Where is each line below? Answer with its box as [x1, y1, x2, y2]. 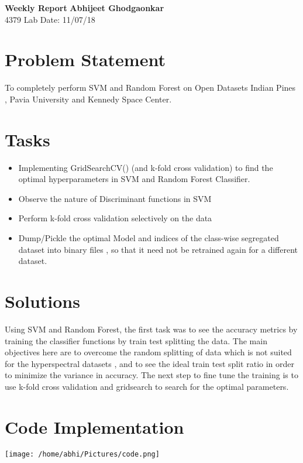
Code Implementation [5, 414, 184, 438]
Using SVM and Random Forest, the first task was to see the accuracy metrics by [5, 323, 298, 335]
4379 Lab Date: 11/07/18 [5, 13, 95, 25]
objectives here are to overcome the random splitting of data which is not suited [5, 346, 292, 358]
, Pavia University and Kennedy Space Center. [5, 92, 172, 105]
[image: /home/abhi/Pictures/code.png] [5, 450, 160, 458]
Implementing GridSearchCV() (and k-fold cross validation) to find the [18, 161, 273, 173]
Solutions [5, 289, 80, 313]
